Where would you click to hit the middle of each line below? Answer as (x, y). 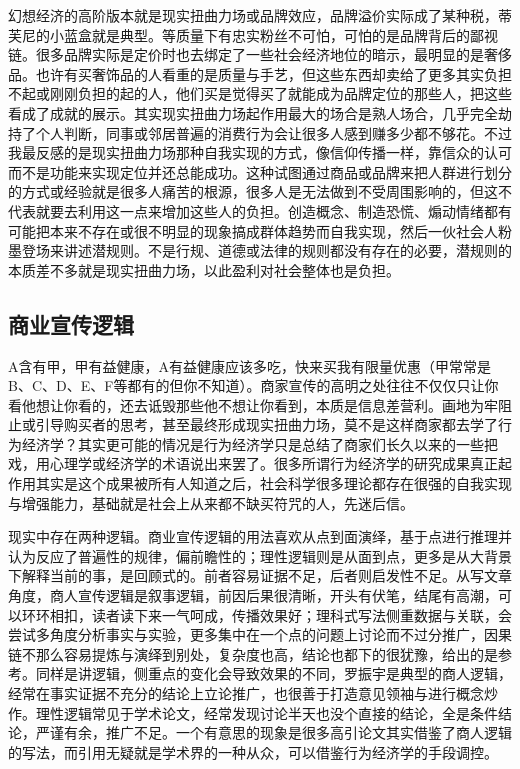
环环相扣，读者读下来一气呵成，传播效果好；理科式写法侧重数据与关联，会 (266, 614)
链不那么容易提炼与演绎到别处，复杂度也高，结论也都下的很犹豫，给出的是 (253, 653)
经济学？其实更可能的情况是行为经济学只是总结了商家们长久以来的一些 (252, 443)
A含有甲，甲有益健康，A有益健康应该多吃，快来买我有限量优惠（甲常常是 (249, 365)
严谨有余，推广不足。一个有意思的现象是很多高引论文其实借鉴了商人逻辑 (273, 732)
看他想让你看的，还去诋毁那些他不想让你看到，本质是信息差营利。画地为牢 (253, 404)
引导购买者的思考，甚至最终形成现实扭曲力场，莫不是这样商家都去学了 (266, 424)
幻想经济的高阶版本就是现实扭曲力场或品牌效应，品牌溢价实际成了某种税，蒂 (260, 15)
